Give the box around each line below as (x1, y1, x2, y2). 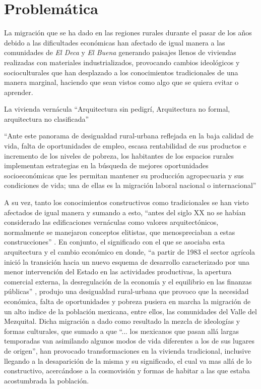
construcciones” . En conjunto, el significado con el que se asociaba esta (4, 236, 225, 247)
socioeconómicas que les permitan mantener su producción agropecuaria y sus (4, 170, 244, 180)
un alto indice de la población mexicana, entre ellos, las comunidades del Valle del (4, 306, 257, 316)
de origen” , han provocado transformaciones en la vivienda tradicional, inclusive (4, 345, 251, 356)
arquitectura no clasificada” (4, 113, 89, 124)
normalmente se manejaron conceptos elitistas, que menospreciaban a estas (4, 226, 235, 237)
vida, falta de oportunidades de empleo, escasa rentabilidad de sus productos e (4, 140, 246, 151)
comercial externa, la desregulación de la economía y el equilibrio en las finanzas (4, 276, 252, 286)
